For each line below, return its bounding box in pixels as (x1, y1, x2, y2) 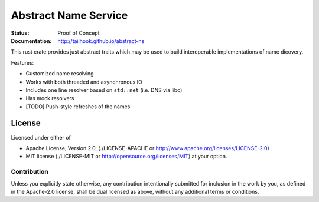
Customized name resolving (25, 70, 94, 77)
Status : (11, 29, 30, 37)
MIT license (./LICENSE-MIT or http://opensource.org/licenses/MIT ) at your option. (25, 153, 227, 160)
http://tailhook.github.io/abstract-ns (57, 37, 145, 44)
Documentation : (11, 37, 52, 44)
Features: (11, 59, 34, 66)
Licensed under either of (11, 134, 71, 141)
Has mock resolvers (25, 95, 74, 102)
